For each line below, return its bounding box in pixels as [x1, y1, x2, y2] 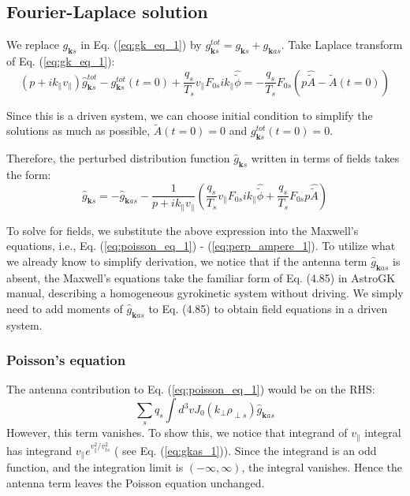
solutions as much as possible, [6, 122, 151, 139]
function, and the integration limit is [6, 459, 184, 475]
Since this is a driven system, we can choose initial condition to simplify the [6, 106, 373, 123]
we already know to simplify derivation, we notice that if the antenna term [6, 252, 367, 269]
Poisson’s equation [6, 350, 126, 370]
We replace [6, 36, 59, 53]
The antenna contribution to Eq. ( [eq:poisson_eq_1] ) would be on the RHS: [6, 381, 375, 397]
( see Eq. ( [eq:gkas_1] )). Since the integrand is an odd [114, 442, 377, 458]
